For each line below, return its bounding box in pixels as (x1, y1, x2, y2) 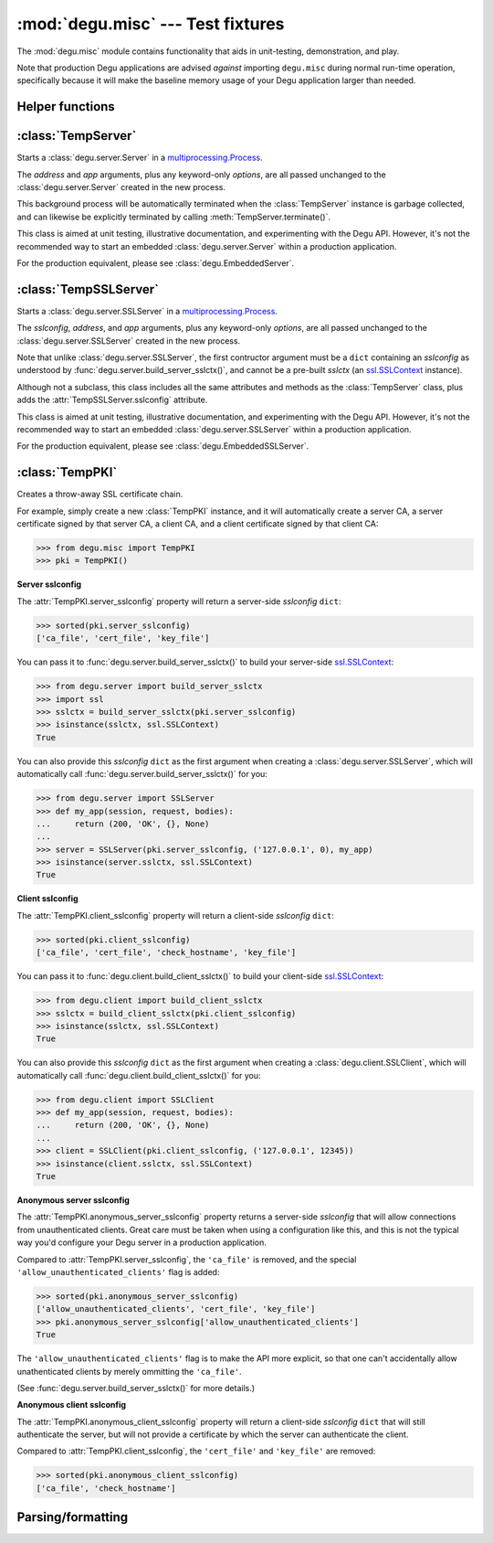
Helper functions (16, 99, 116, 114)
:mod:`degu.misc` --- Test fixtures (16, 14, 285, 34)
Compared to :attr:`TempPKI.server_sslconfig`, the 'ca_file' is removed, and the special (16, 1253, 357, 1265)
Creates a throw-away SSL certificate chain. (16, 489, 184, 500)
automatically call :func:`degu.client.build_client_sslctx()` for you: (16, 1069, 261, 1080)
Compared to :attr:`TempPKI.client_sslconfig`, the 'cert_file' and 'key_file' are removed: (16, 1445, 376, 1457)
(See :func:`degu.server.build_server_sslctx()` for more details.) (16, 1382, 256, 1393)
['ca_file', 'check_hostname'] (36, 1483, 177, 1494)
